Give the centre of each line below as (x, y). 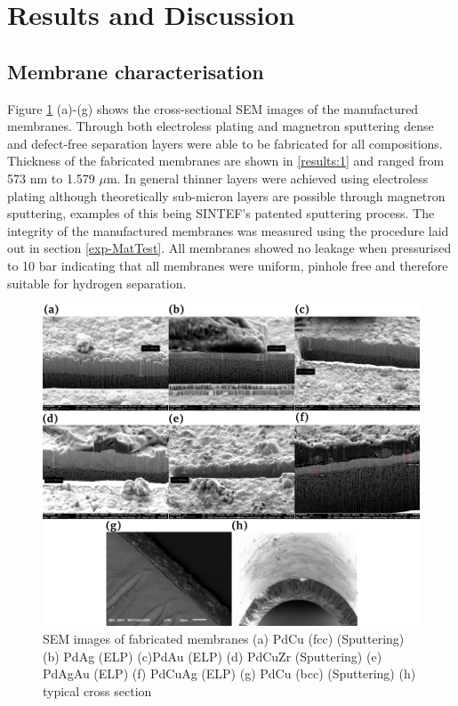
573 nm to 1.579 (51, 178)
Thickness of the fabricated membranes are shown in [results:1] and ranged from (226, 161)
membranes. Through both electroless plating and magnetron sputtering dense (221, 126)
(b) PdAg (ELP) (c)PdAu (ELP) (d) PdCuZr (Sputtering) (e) (213, 656)
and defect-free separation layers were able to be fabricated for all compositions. (225, 143)
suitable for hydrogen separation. (97, 283)
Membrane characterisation (136, 71)
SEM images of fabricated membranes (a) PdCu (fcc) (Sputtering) (224, 639)
